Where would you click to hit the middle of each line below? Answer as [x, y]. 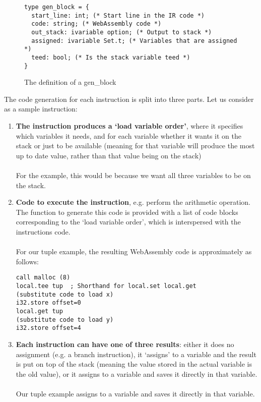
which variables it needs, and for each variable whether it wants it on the [128, 135]
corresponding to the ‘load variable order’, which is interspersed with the [128, 222]
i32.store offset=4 [48, 328]
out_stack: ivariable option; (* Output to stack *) [122, 32]
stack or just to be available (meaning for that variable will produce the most [135, 146]
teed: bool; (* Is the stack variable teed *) [111, 57]
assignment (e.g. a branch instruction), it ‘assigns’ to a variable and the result [136, 354]
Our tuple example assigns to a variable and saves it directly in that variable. [135, 393]
